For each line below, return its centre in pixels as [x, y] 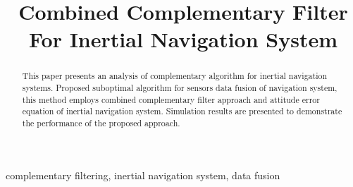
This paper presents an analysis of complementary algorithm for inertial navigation [175, 76]
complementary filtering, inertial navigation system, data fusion [143, 175]
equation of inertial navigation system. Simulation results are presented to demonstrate [182, 111]
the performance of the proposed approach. [101, 122]
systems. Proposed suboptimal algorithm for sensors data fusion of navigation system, [180, 88]
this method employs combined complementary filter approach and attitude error [171, 99]
